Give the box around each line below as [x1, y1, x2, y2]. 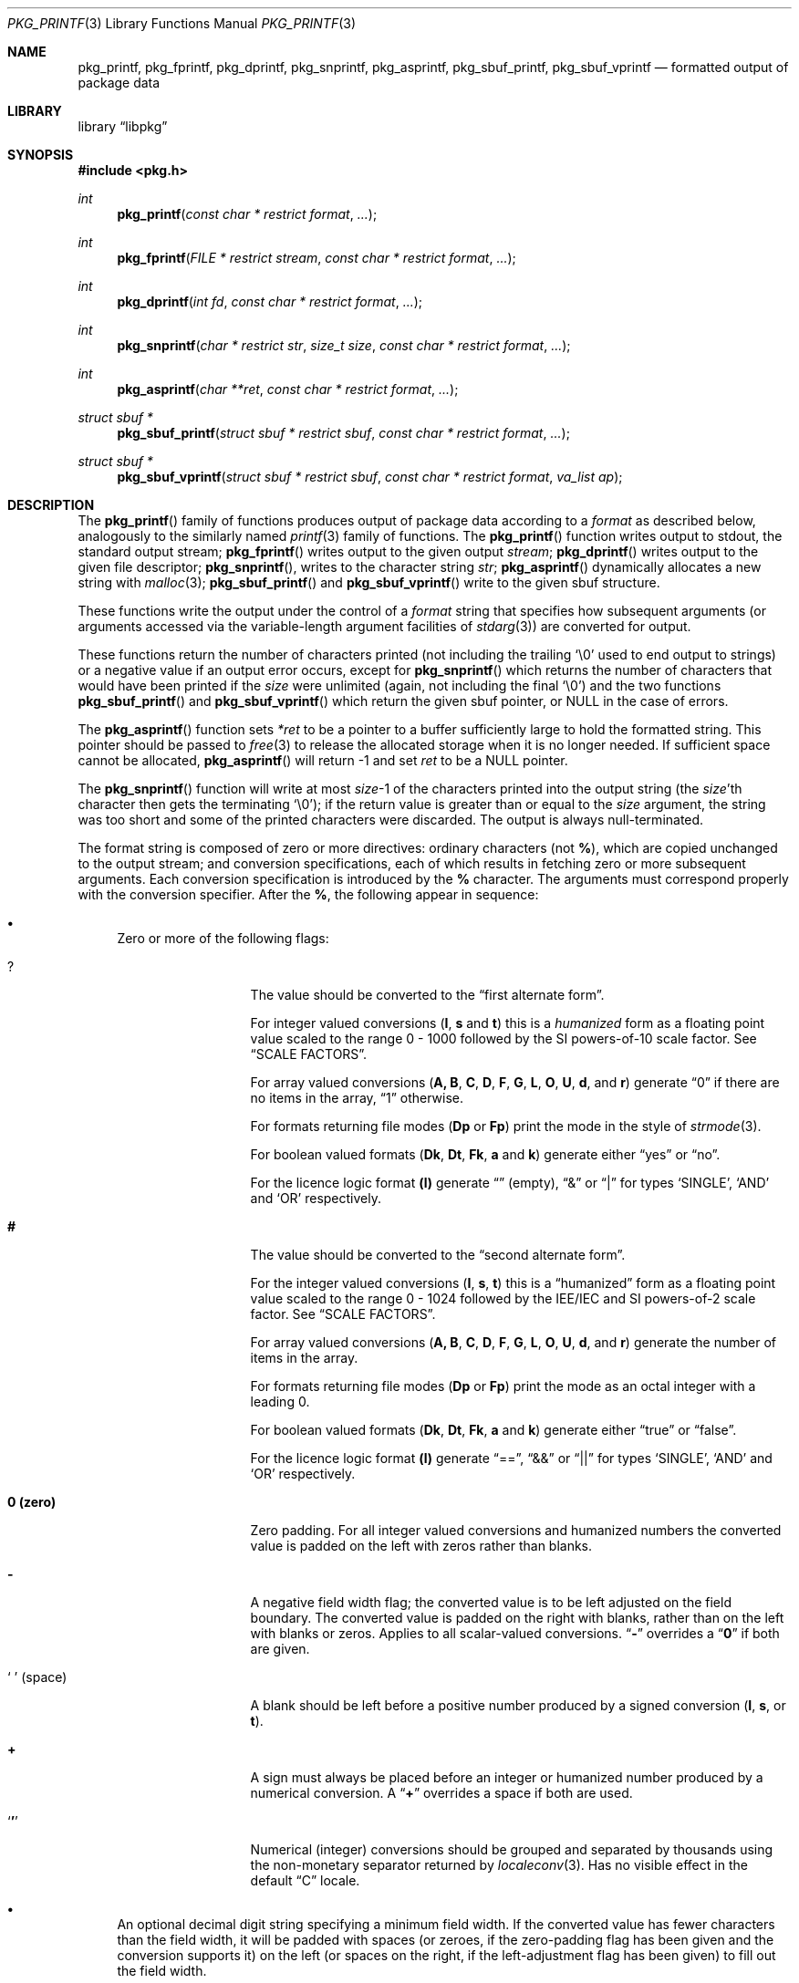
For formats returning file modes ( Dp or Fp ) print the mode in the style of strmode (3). [250, 1118, 762, 1134]
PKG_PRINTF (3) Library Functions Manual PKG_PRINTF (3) [7, 16, 357, 31]
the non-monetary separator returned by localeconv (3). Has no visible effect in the [250, 1857, 748, 1873]
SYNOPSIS [7, 147, 74, 162]
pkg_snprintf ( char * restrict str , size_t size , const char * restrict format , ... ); [117, 337, 571, 353]
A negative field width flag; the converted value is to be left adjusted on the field [250, 1594, 732, 1610]
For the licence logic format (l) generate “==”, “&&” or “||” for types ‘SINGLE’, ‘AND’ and [250, 1450, 773, 1466]
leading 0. [250, 1394, 310, 1409]
